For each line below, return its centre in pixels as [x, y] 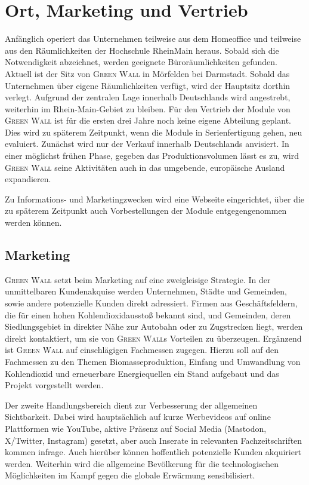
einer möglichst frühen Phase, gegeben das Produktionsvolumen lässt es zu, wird [152, 156]
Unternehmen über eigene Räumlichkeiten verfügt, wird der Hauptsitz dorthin [148, 85]
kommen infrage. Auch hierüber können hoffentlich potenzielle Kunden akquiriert [153, 452]
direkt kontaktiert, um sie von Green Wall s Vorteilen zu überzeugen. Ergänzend [153, 338]
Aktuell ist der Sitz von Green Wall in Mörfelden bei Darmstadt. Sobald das [147, 73]
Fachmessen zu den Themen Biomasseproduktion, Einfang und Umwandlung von [153, 361]
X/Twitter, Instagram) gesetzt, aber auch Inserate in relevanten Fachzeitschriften [154, 440]
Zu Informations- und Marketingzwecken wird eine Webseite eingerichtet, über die [155, 199]
